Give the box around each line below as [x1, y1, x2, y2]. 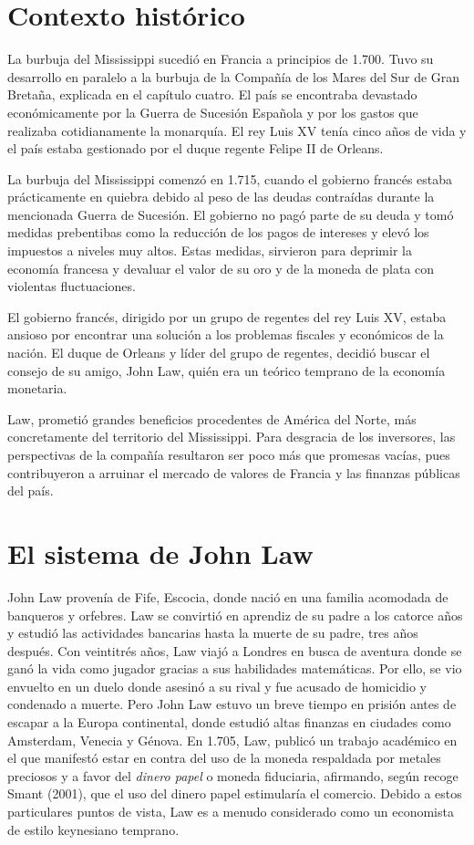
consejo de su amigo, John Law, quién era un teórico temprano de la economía [7, 360, 446, 380]
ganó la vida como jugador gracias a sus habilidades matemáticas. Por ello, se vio [7, 659, 462, 678]
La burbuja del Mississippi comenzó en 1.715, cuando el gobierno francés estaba [7, 169, 453, 188]
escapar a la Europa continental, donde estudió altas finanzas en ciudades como [7, 713, 451, 732]
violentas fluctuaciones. [7, 276, 136, 296]
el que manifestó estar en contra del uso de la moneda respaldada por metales [7, 748, 441, 767]
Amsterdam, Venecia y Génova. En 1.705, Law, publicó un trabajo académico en [7, 730, 458, 749]
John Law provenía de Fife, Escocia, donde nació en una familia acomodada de [7, 587, 448, 606]
